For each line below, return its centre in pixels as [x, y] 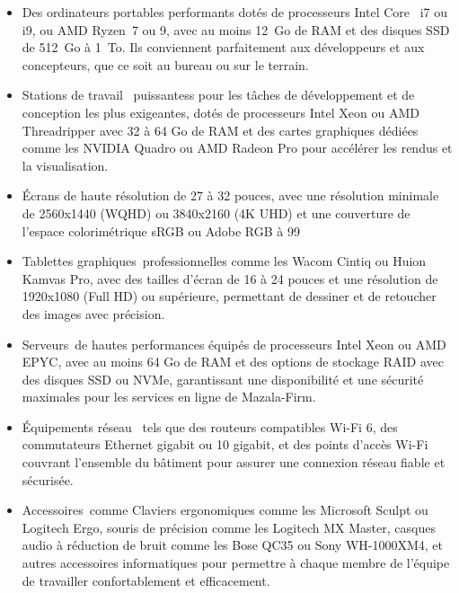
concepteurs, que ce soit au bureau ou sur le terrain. [165, 64]
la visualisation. [65, 165]
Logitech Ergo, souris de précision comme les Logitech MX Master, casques [229, 527]
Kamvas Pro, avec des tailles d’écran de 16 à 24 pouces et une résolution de [230, 278]
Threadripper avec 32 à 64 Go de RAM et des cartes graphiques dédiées [220, 130]
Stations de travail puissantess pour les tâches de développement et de [218, 95]
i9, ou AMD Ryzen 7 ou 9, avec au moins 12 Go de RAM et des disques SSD [236, 29]
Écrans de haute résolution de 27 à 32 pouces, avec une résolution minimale [230, 195]
